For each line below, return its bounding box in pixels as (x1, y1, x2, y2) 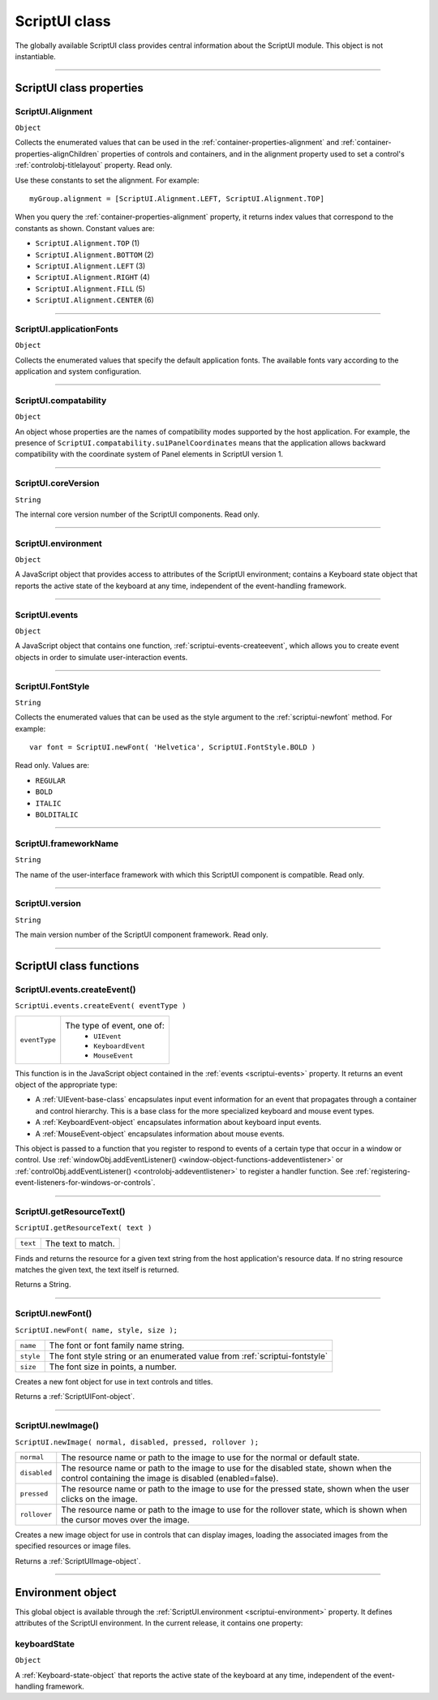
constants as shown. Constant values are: (15, 223, 155, 233)
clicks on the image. (61, 1493, 138, 1505)
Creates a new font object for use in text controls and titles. (15, 1377, 213, 1387)
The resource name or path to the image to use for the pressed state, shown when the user (61, 1483, 410, 1494)
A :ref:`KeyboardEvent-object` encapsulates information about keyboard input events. (35, 1118, 322, 1127)
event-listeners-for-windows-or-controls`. (15, 1178, 156, 1187)
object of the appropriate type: (15, 1080, 118, 1090)
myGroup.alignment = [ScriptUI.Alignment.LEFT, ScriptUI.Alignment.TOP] (29, 195, 324, 204)
